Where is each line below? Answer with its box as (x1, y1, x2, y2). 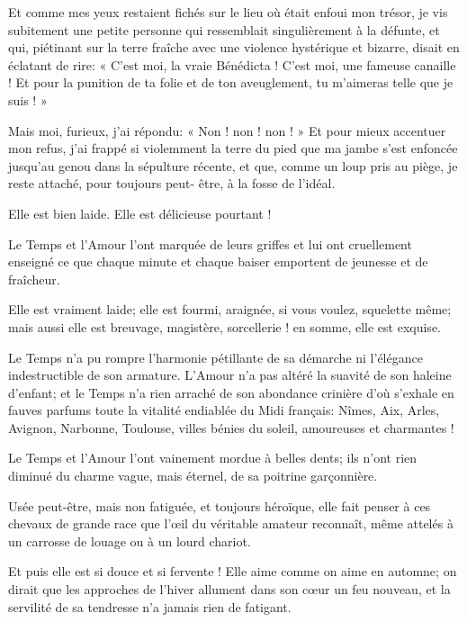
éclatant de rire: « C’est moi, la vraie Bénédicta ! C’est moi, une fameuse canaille (8, 55, 456, 74)
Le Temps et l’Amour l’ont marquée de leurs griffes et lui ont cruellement (8, 234, 412, 253)
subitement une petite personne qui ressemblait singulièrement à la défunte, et (8, 20, 440, 39)
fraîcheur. (8, 269, 60, 288)
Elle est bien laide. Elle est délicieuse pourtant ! (8, 203, 272, 222)
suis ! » (8, 90, 48, 109)
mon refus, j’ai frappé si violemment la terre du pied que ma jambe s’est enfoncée (8, 139, 458, 158)
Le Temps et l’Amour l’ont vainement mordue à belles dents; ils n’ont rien (8, 448, 418, 467)
